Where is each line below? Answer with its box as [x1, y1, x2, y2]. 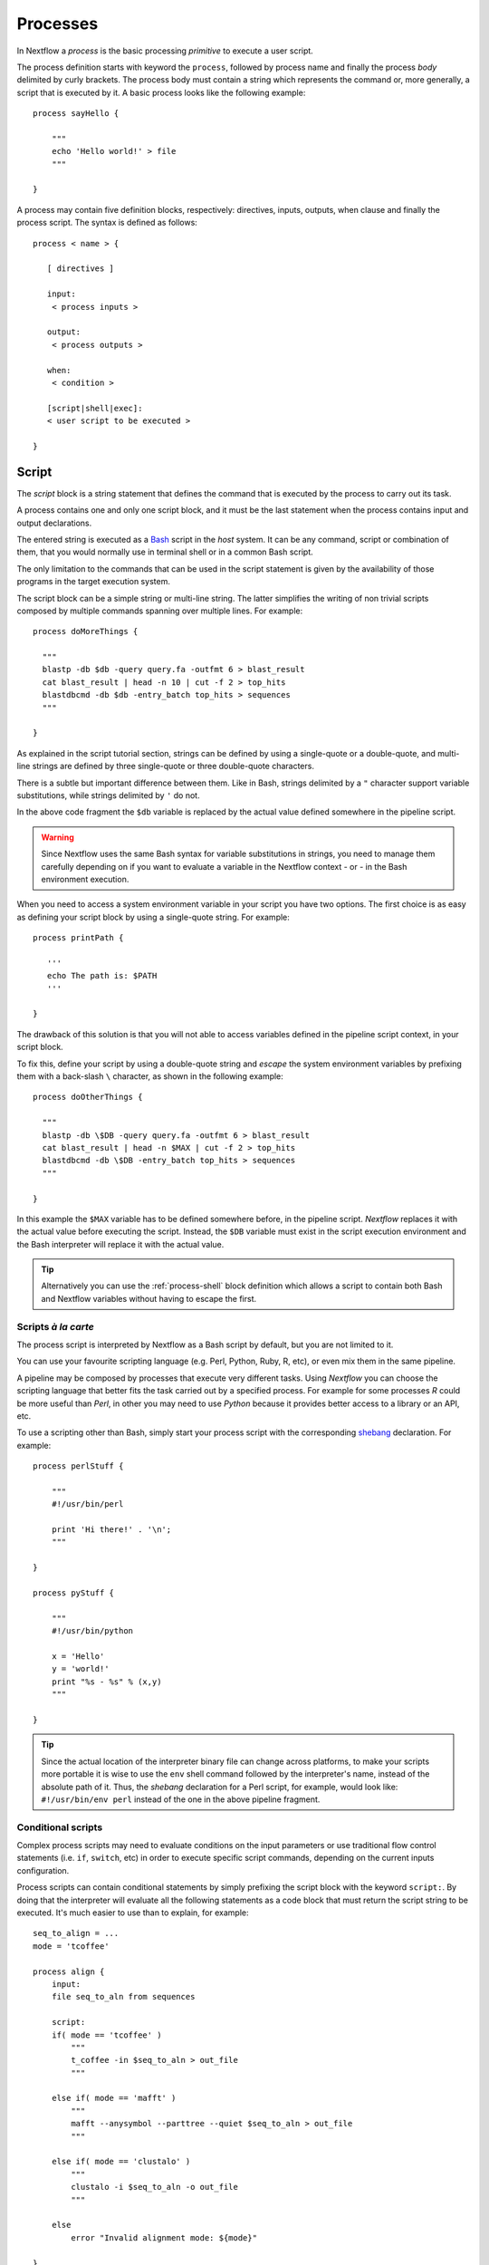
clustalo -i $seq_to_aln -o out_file [71, 2182, 239, 2193]
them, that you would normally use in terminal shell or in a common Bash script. [16, 546, 314, 557]
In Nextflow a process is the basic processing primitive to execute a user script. [16, 45, 314, 56]
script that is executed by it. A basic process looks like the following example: [16, 87, 306, 98]
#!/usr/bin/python [51, 1626, 134, 1636]
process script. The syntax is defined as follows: [16, 217, 198, 228]
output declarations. [16, 517, 92, 528]
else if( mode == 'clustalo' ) [51, 2156, 191, 2167]
